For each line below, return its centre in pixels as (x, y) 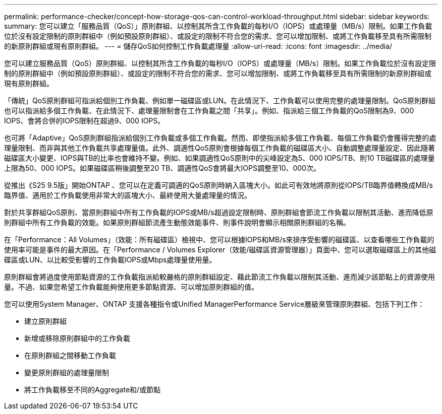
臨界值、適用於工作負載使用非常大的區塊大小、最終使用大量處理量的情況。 (128, 195)
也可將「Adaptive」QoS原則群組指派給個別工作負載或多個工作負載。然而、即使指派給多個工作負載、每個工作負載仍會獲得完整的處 (220, 138)
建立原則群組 (45, 321)
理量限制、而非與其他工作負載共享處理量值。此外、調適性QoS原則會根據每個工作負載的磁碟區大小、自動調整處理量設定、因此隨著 (220, 148)
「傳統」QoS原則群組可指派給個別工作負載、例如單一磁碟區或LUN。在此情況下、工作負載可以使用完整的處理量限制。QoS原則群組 (220, 100)
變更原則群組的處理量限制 (67, 372)
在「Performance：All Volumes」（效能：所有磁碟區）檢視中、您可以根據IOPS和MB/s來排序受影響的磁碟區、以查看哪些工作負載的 (219, 239)
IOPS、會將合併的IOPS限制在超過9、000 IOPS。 (85, 121)
